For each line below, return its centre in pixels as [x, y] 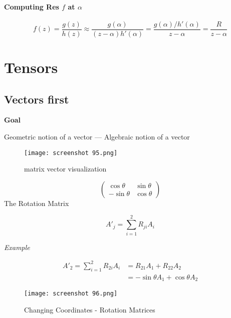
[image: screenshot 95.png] [71, 153]
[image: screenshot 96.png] [71, 293]
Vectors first [37, 99]
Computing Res [32, 6]
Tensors [31, 67]
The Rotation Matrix [37, 203]
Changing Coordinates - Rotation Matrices [90, 309]
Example [17, 247]
